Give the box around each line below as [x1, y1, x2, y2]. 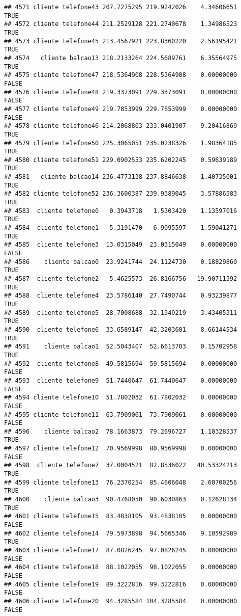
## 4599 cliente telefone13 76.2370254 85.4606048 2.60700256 [4, 478, 237, 486]
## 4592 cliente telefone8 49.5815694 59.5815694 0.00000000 [4, 360, 237, 367]
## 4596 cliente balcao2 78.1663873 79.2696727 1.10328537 [4, 427, 237, 435]
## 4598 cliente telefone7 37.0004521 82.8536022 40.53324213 [4, 462, 237, 469]
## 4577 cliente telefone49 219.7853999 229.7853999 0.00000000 [4, 105, 237, 113]
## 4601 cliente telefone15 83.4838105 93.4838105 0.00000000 [4, 513, 237, 520]
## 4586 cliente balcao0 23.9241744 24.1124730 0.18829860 [4, 258, 237, 265]
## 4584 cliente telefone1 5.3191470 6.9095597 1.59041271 [4, 224, 237, 232]
